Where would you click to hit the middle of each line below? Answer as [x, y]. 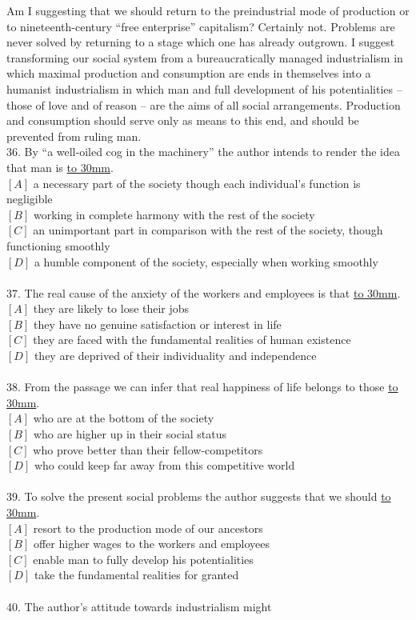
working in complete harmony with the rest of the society [174, 214]
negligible [30, 199]
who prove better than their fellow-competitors [148, 449]
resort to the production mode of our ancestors [148, 528]
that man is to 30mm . [60, 167]
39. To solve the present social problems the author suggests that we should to [199, 496]
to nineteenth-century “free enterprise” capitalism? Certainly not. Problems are [201, 26]
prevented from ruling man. [74, 136]
